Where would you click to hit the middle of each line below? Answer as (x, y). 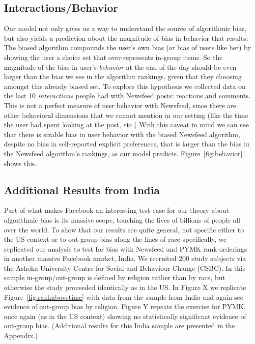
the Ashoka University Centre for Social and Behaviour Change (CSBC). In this (125, 268)
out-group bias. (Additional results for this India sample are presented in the (120, 326)
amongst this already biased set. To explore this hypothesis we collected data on (125, 86)
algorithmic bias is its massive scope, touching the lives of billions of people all (122, 219)
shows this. (20, 163)
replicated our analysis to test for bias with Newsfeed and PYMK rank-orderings (126, 248)
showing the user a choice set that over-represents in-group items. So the (113, 57)
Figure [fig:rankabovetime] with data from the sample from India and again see (124, 297)
